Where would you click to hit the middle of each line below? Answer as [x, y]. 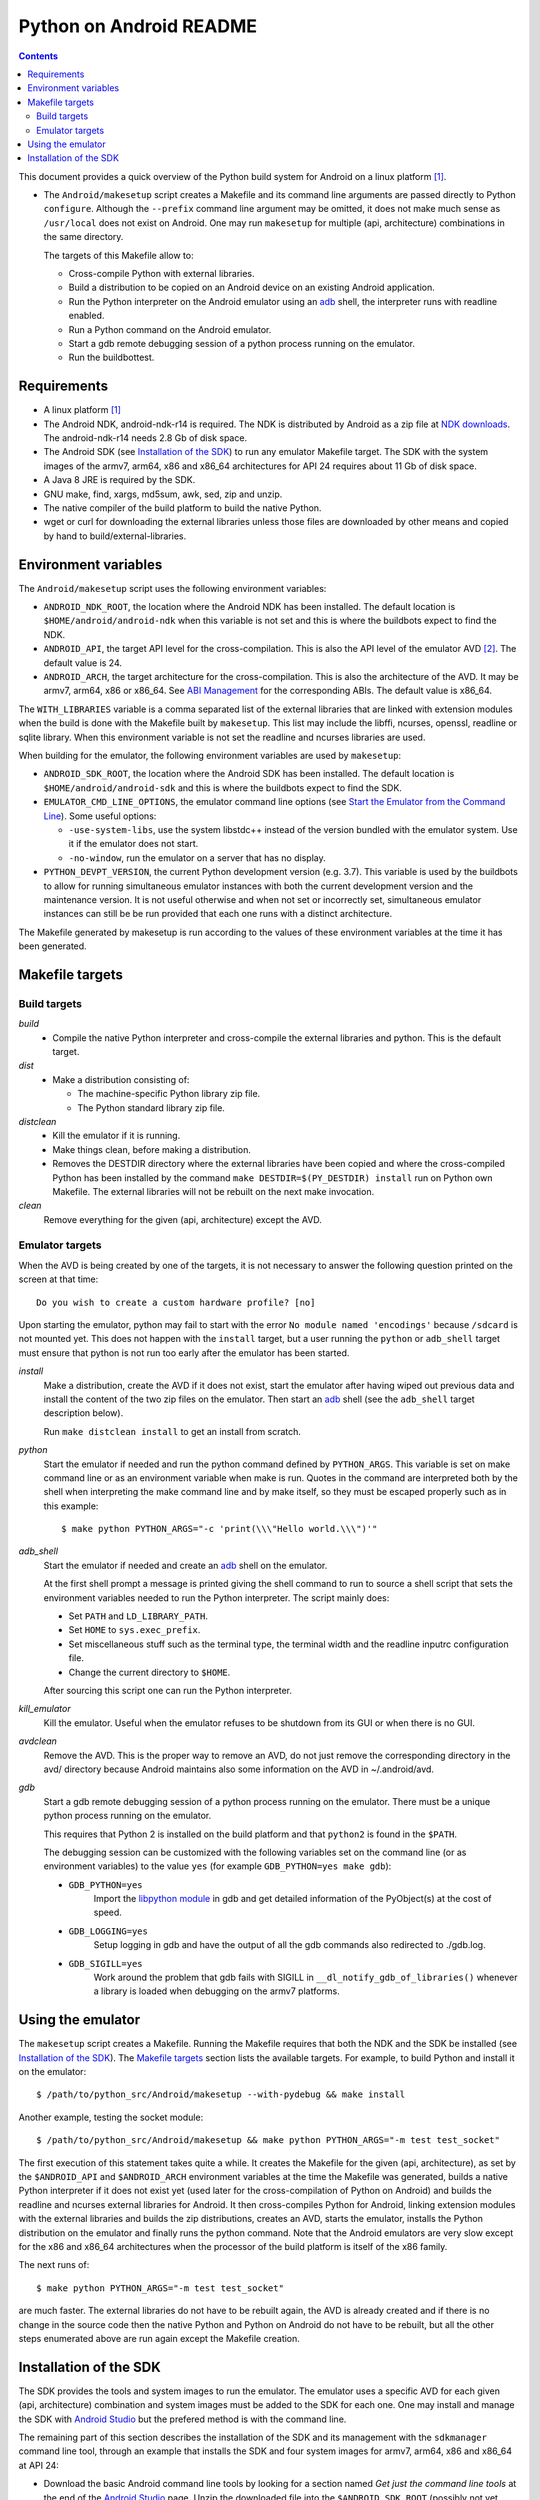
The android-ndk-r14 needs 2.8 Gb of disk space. [145, 438]
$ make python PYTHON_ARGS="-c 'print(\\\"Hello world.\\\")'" [219, 1529]
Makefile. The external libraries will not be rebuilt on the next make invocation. [213, 1191]
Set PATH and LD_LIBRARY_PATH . [138, 1616]
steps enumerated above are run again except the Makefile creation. [159, 2338]
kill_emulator [44, 1709]
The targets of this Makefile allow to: [118, 255]
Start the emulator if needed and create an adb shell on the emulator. [185, 1565]
